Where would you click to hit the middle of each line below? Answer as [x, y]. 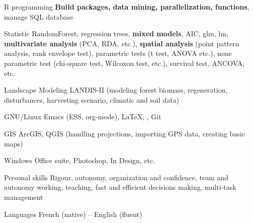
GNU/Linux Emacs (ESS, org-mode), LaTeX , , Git [83, 117]
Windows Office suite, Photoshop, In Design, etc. [80, 160]
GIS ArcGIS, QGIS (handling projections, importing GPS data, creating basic [124, 133]
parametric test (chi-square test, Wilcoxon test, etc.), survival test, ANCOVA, [124, 63]
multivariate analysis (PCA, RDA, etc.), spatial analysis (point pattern [122, 43]
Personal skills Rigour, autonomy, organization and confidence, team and [116, 177]
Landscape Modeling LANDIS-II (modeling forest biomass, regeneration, [116, 90]
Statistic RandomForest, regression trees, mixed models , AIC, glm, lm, [116, 33]
